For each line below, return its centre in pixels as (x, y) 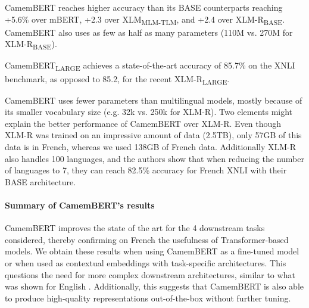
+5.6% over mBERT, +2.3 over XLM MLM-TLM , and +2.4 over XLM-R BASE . (145, 20)
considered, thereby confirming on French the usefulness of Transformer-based (147, 239)
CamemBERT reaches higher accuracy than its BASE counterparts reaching (144, 7)
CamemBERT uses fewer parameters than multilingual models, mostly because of (154, 100)
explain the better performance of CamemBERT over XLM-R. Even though (143, 123)
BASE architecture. (40, 181)
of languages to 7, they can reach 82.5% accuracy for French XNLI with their (146, 170)
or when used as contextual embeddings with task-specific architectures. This (146, 263)
